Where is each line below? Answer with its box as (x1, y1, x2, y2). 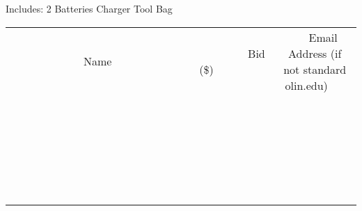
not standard (283, 61, 347, 77)
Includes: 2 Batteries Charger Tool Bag (6, 1, 173, 15)
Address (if (288, 45, 342, 61)
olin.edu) (285, 77, 328, 93)
